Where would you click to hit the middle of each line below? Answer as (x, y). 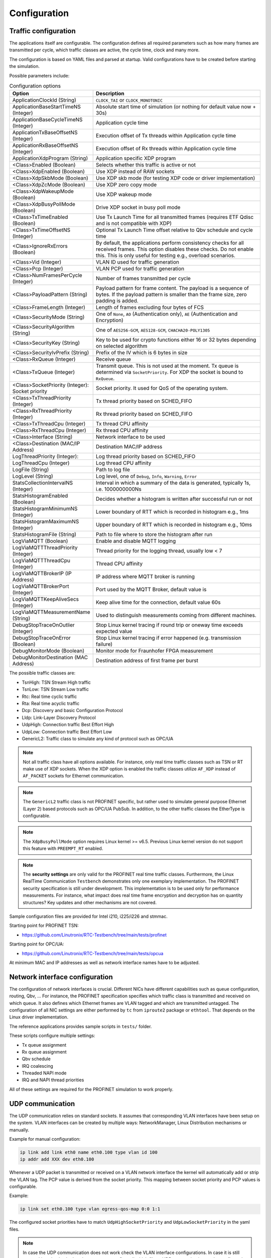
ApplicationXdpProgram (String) (50, 159)
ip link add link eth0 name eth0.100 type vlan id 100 (89, 1152)
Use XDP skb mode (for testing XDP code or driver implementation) (175, 178)
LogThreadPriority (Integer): (45, 456)
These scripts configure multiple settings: (52, 1036)
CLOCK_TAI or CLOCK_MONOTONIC (129, 100)
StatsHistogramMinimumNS (45, 509)
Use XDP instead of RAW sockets (135, 172)
